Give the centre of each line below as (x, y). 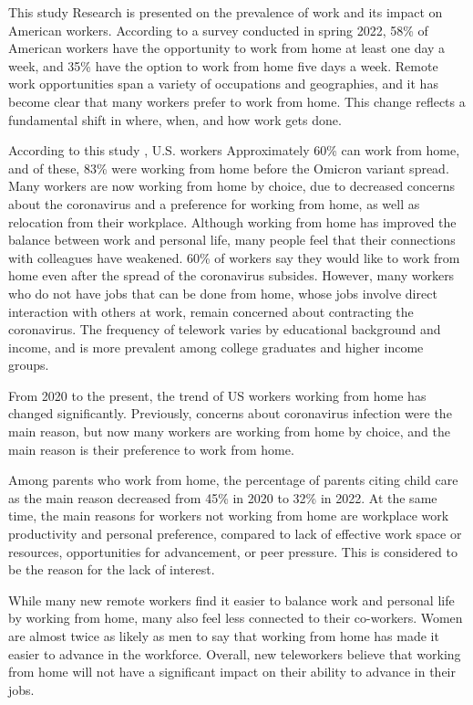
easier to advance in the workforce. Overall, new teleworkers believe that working (235, 653)
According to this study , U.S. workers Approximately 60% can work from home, (234, 150)
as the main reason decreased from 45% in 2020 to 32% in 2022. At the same (223, 497)
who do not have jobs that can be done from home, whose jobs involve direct (223, 293)
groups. (29, 365)
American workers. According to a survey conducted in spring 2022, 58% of (218, 30)
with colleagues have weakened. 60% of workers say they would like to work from (234, 257)
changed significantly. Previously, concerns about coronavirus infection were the (230, 413)
